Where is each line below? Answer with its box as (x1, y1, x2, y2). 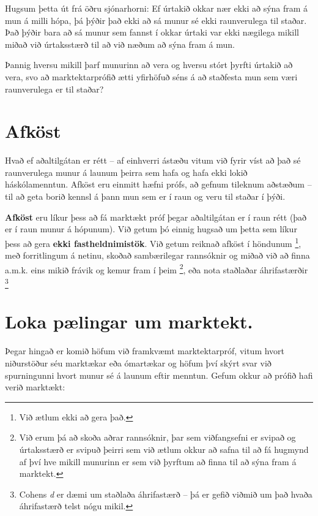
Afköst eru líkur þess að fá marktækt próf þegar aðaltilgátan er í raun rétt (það (5, 210, 307, 223)
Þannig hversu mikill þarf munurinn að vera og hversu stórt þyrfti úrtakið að (5, 58, 293, 71)
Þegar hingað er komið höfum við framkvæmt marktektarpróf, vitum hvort (5, 344, 285, 357)
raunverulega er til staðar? (5, 82, 104, 95)
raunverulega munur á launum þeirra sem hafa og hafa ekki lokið (5, 165, 248, 178)
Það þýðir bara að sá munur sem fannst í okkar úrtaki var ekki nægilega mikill (5, 26, 299, 39)
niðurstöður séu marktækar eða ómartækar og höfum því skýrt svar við (5, 356, 272, 369)
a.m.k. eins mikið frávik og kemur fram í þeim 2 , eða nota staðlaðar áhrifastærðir (5, 261, 308, 276)
